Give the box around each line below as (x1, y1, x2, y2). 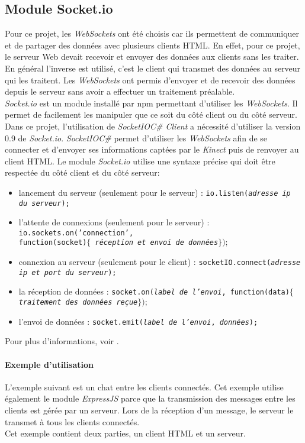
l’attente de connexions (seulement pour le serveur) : (18, 216, 210, 228)
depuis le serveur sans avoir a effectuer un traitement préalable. (5, 85, 235, 98)
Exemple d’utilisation (5, 358, 94, 370)
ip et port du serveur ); (18, 268, 117, 277)
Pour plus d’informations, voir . (5, 335, 119, 347)
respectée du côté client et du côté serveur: (5, 166, 160, 179)
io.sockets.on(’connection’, (18, 228, 134, 237)
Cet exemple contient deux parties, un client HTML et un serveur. (5, 427, 246, 439)
